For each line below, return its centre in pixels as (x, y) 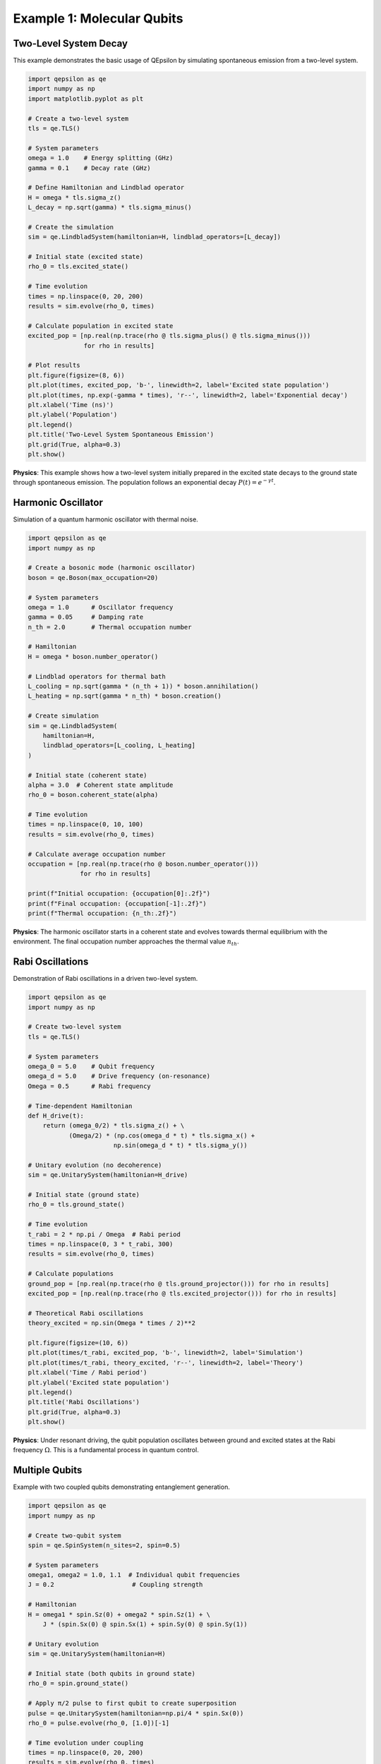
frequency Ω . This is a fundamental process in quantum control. (106, 1450)
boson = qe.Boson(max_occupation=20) (93, 578)
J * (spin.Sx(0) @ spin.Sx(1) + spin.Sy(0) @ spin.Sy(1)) (145, 1624)
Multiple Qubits (48, 1470)
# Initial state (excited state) (86, 257)
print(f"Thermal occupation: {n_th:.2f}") (102, 913)
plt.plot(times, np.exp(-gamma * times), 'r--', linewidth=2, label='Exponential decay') (188, 395)
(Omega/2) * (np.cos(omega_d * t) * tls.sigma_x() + (162, 1135)
